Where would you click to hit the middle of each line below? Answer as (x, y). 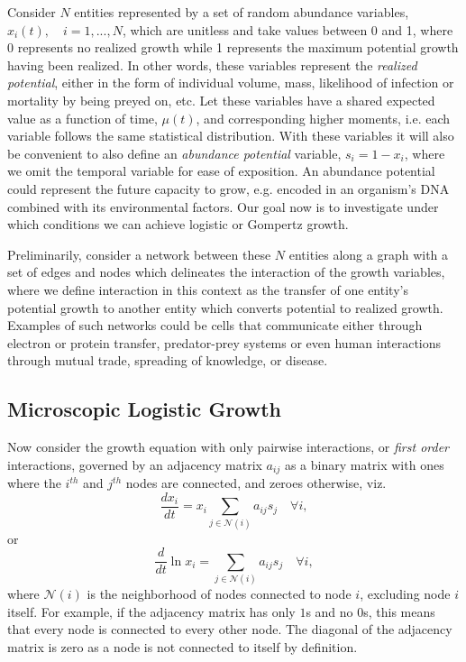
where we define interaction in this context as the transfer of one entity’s (208, 289)
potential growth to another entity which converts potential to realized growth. (225, 307)
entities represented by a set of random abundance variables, (242, 12)
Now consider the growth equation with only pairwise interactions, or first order (228, 447)
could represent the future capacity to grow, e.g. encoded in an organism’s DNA (228, 188)
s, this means (399, 611)
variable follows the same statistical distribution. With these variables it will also (231, 136)
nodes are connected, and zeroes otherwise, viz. (256, 483)
